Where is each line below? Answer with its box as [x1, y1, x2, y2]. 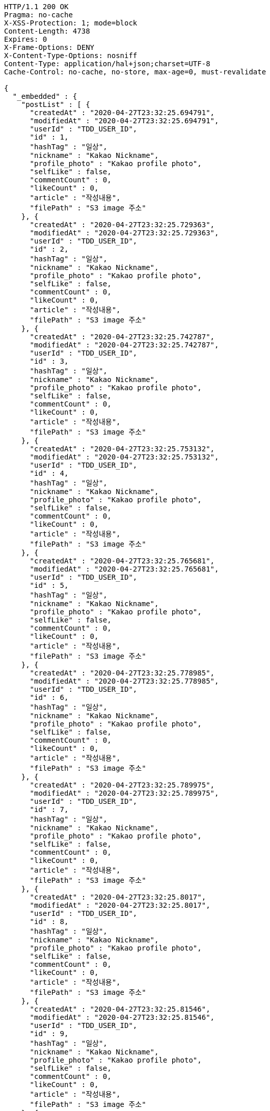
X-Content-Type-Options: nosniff [4, 51, 138, 60]
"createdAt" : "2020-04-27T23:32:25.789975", [30, 781, 215, 789]
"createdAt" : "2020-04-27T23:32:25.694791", [30, 109, 215, 117]
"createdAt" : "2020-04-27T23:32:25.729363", [30, 221, 215, 229]
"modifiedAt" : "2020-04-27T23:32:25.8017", [30, 901, 210, 909]
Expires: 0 [4, 35, 47, 43]
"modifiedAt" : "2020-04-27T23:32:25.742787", [30, 341, 219, 349]
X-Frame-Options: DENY [4, 43, 95, 51]
